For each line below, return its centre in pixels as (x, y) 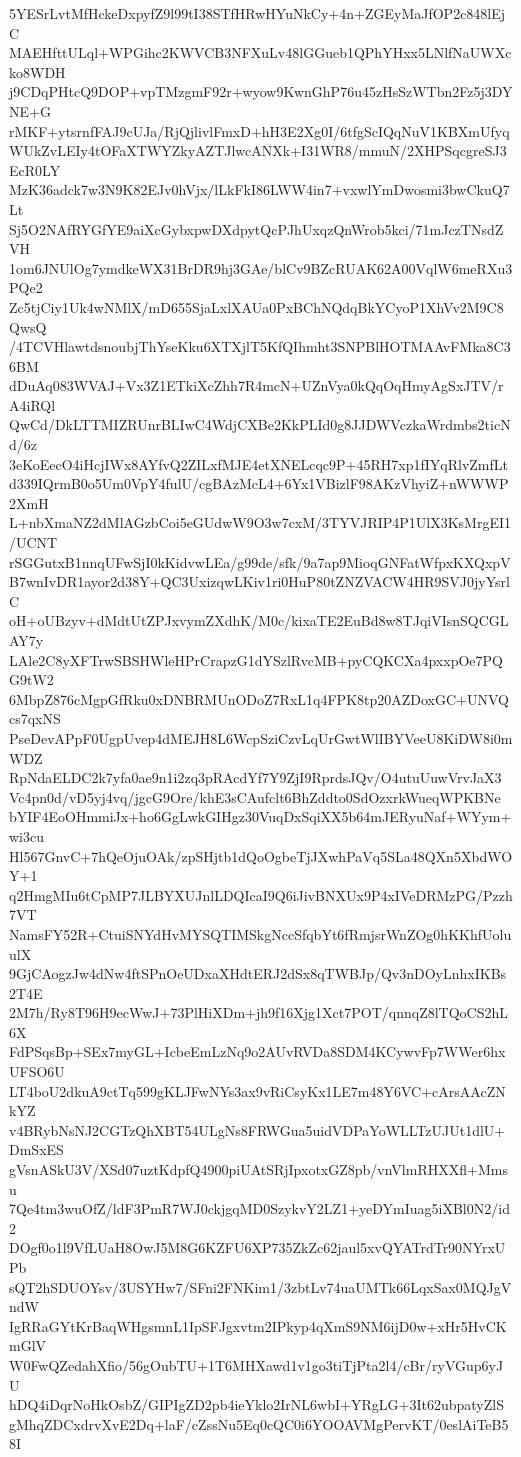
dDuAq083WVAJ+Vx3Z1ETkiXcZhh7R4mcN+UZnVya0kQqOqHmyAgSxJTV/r (256, 385)
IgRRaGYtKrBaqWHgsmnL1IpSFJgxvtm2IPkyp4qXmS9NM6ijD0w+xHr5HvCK (258, 1325)
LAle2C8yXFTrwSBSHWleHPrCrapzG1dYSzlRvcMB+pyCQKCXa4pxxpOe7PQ (256, 659)
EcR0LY (35, 169)
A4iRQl (32, 404)
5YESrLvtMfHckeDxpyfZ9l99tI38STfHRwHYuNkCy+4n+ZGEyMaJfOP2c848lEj (257, 13)
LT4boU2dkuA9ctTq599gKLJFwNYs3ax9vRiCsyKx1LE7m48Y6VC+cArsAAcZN (257, 1090)
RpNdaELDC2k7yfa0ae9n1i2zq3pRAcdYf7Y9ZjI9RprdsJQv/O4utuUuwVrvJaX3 (255, 777)
